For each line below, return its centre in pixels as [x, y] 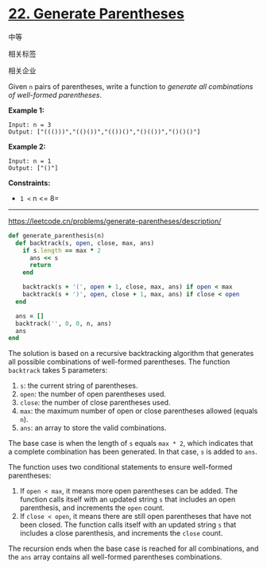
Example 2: [27, 146]
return [40, 265]
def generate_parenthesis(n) [56, 235]
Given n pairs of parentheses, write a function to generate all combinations [131, 86]
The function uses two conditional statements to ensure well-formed [120, 467]
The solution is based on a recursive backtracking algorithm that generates [131, 354]
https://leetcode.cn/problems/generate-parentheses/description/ [115, 221]
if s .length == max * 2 [62, 250]
